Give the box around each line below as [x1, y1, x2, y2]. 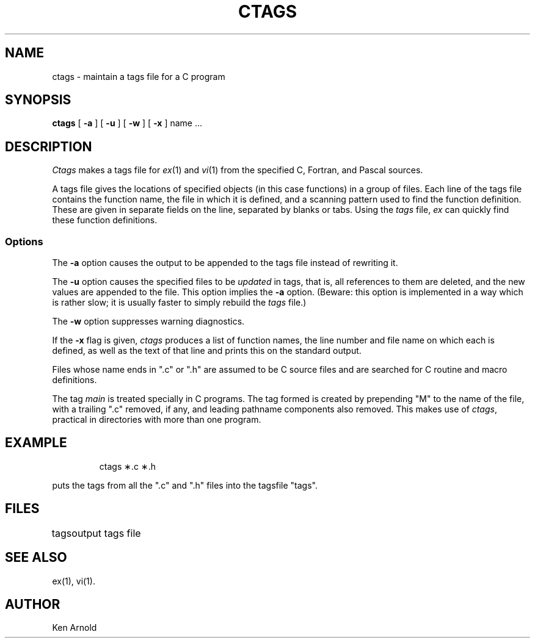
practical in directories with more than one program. [52, 414, 261, 425]
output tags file [71, 526, 141, 539]
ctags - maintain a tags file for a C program [52, 71, 225, 82]
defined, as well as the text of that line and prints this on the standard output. [52, 345, 362, 356]
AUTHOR [5, 596, 60, 612]
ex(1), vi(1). [52, 575, 95, 586]
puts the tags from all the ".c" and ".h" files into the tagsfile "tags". [52, 480, 318, 490]
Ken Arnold [52, 622, 97, 633]
